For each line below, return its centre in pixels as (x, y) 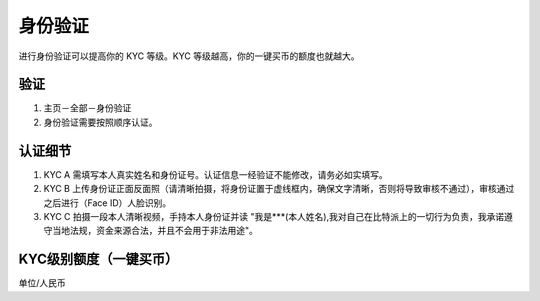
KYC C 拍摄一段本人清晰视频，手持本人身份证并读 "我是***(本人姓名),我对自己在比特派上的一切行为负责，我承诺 (274, 216)
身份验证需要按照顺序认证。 (100, 122)
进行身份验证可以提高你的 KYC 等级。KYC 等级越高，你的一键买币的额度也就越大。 (189, 56)
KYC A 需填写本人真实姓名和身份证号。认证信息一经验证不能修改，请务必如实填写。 (216, 174)
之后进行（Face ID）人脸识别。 (107, 202)
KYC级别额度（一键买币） (98, 259)
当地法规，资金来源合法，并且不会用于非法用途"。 (155, 231)
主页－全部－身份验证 (87, 108)
